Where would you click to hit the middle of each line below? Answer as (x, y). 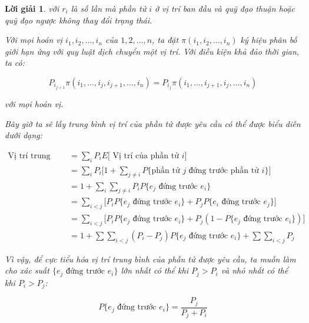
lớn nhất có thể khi (154, 270)
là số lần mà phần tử (109, 8)
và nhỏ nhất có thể (255, 270)
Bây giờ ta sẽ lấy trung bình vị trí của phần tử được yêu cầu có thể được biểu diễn (153, 123)
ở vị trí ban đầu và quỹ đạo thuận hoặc (225, 8)
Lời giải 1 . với (32, 8)
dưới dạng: (24, 135)
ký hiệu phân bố (269, 40)
